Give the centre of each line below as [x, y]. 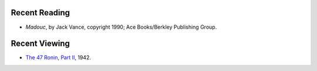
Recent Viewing [41, 44]
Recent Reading [41, 13]
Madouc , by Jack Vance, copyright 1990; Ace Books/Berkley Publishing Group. [121, 27]
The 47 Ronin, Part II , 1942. [58, 58]
